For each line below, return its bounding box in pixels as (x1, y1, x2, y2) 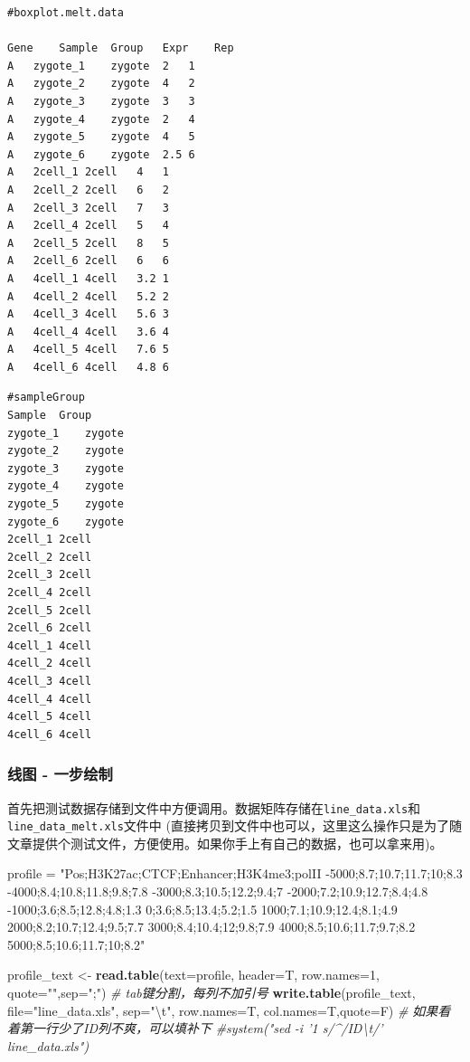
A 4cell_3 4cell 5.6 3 (7, 308, 169, 321)
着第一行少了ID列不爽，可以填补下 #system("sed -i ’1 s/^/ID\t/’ (7, 1019, 383, 1038)
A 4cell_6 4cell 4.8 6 (7, 360, 169, 374)
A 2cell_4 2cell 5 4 (7, 219, 169, 232)
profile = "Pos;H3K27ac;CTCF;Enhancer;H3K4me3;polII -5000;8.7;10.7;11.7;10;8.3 (7, 864, 463, 883)
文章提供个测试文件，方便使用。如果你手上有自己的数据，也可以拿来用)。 (7, 833, 443, 852)
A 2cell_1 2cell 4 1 (7, 166, 169, 179)
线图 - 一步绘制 (7, 763, 113, 785)
